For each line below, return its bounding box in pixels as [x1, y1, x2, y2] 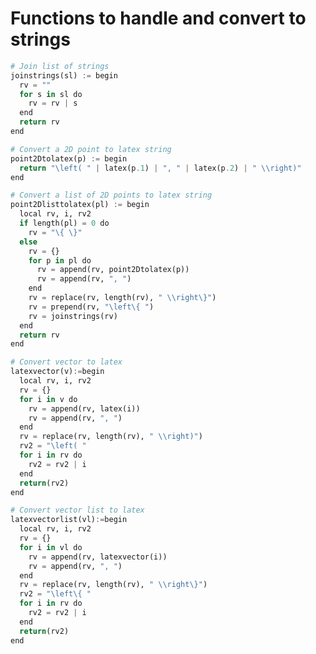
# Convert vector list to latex [10, 505, 145, 516]
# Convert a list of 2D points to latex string [10, 190, 213, 201]
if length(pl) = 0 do [19, 218, 110, 229]
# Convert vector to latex [10, 357, 123, 367]
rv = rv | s [28, 98, 78, 109]
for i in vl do [19, 542, 83, 552]
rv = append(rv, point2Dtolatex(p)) [36, 265, 190, 275]
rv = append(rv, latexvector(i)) [28, 552, 168, 562]
